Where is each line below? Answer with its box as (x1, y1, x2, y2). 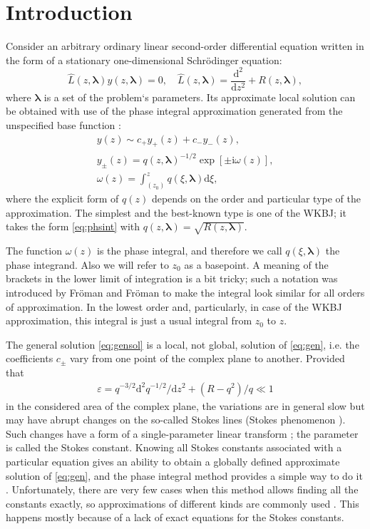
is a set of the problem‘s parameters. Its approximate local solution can (43, 89, 356, 104)
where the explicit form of (6, 191, 119, 206)
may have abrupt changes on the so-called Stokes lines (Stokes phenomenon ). (6, 412, 346, 427)
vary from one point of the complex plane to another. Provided (69, 351, 345, 366)
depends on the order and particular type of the (151, 191, 361, 206)
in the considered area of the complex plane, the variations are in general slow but (6, 398, 365, 413)
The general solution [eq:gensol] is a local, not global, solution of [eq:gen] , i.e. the (6, 337, 359, 351)
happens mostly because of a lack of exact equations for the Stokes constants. (6, 510, 344, 525)
